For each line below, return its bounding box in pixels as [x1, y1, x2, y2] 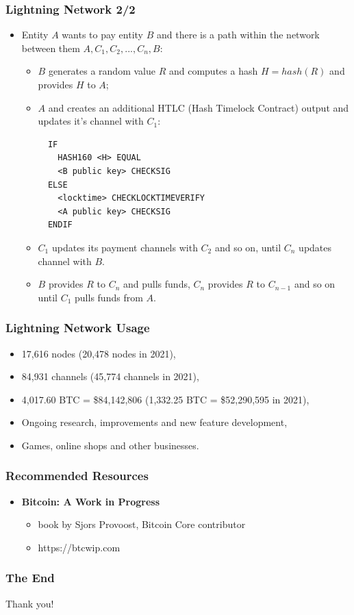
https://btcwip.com [38, 540, 121, 554]
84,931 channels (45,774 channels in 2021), [21, 369, 199, 384]
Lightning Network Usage [5, 319, 150, 336]
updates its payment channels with [51, 240, 198, 254]
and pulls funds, [123, 277, 190, 291]
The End [5, 569, 55, 586]
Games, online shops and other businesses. [21, 438, 199, 452]
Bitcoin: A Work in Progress [21, 494, 160, 508]
